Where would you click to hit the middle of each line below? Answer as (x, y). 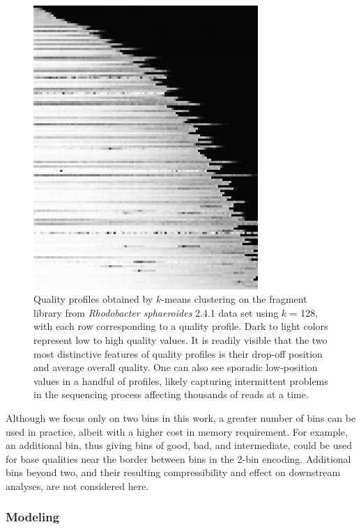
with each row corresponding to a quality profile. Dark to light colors (181, 326)
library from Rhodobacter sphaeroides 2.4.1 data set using (156, 312)
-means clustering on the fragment (234, 299)
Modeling (33, 517)
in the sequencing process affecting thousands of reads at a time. (171, 394)
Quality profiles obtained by (93, 299)
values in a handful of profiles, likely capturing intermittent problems (181, 380)
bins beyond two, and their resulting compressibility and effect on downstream (173, 472)
